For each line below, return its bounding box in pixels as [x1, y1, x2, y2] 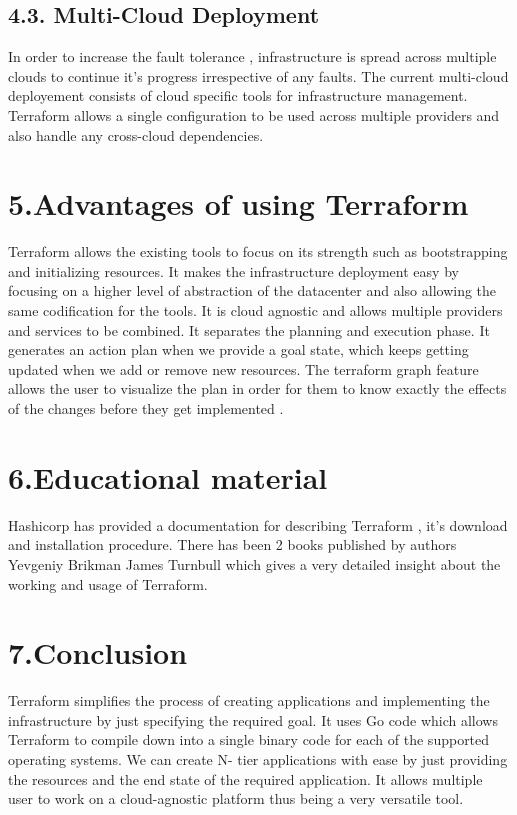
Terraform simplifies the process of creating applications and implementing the [8, 690, 490, 711]
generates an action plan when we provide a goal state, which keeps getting [8, 339, 469, 360]
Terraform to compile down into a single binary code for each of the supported [8, 729, 490, 750]
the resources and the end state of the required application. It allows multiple [8, 768, 483, 789]
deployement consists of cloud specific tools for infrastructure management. [8, 85, 468, 106]
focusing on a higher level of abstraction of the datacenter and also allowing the [8, 280, 497, 301]
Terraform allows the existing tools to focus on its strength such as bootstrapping [8, 241, 508, 262]
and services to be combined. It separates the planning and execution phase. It [8, 319, 490, 340]
